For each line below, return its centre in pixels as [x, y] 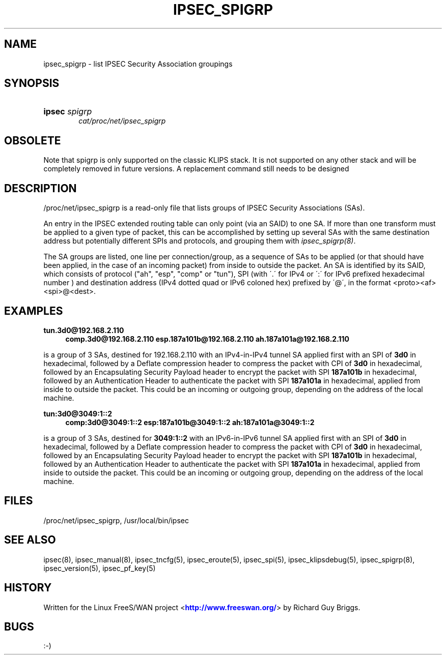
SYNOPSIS [32, 83]
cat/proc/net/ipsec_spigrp [122, 121]
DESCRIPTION [40, 188]
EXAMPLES [34, 311]
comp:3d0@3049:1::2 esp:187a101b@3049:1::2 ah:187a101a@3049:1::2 [190, 422]
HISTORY [28, 588]
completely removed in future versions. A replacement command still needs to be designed [196, 169]
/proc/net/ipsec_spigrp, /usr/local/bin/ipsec [116, 520]
